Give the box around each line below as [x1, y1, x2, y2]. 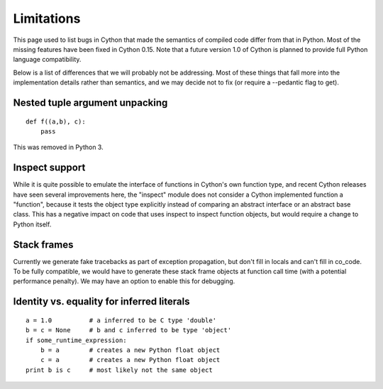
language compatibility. [13, 55, 82, 64]
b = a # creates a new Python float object [40, 346, 221, 354]
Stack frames [13, 239, 74, 251]
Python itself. [13, 220, 52, 229]
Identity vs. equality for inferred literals [13, 295, 190, 308]
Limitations [13, 11, 81, 26]
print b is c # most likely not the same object [26, 366, 213, 374]
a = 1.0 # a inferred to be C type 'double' [26, 316, 216, 324]
